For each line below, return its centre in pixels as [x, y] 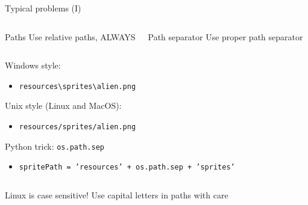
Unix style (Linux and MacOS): [63, 106]
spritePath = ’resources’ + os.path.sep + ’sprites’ [127, 167]
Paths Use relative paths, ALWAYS [70, 36]
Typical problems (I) [43, 8]
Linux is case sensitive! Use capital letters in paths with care [117, 195]
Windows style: [33, 65]
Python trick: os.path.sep [55, 146]
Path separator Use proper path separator [225, 36]
